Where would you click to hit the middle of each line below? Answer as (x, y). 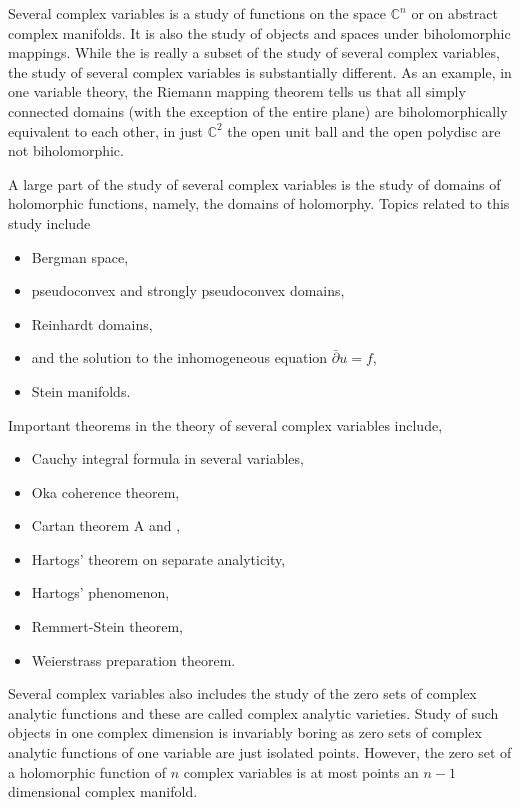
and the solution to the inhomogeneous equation (179, 357)
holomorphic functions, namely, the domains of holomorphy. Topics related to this (259, 203)
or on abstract (454, 13)
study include (49, 222)
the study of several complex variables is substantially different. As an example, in (260, 71)
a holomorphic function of (87, 771)
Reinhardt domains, (92, 323)
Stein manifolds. (81, 390)
